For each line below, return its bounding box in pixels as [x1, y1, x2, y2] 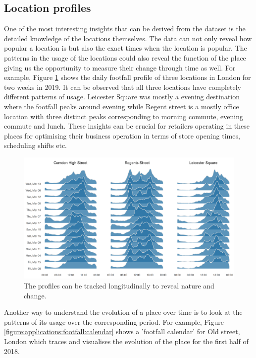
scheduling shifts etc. [4, 140, 67, 150]
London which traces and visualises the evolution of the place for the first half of [4, 336, 249, 347]
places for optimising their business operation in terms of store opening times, [4, 130, 240, 141]
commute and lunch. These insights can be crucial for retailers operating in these [4, 121, 250, 131]
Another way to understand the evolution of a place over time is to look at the [4, 307, 243, 317]
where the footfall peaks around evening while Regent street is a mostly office [4, 101, 239, 111]
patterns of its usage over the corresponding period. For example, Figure [4, 316, 224, 327]
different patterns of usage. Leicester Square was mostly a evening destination [4, 91, 240, 102]
